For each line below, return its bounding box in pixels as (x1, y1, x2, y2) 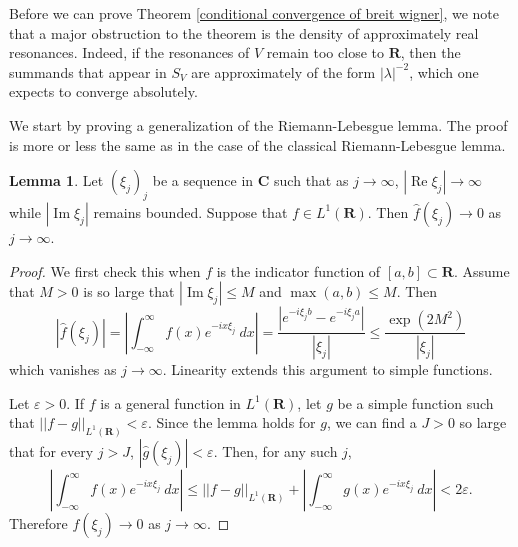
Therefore (9, 513, 68, 534)
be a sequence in (152, 170, 254, 191)
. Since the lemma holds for (147, 412, 316, 433)
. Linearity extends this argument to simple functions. (162, 359, 493, 380)
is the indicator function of (216, 260, 381, 281)
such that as (274, 170, 349, 191)
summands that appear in (9, 61, 167, 82)
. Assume (453, 260, 510, 281)
